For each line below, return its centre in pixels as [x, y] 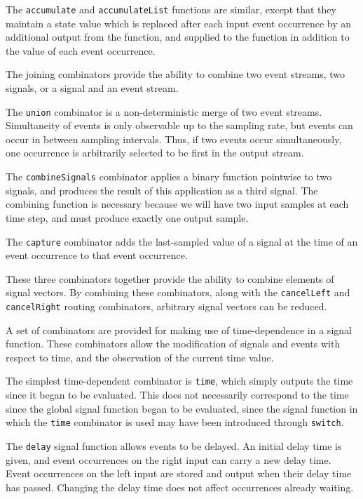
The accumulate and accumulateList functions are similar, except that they [171, 9]
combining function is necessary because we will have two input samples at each [177, 204]
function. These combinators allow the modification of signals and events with [173, 344]
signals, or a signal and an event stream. [92, 88]
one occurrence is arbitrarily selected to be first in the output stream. [155, 153]
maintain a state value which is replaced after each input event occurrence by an [178, 23]
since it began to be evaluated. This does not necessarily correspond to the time [177, 395]
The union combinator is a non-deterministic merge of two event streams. [164, 111]
